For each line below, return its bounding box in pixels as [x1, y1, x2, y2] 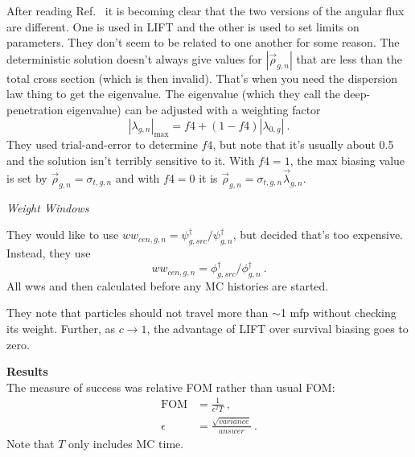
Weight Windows [6, 199, 89, 216]
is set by [6, 169, 47, 186]
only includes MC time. [68, 434, 184, 451]
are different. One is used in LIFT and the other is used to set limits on [6, 18, 360, 35]
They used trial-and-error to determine [6, 136, 198, 153]
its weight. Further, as [6, 320, 115, 337]
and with [115, 169, 160, 186]
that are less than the [296, 50, 403, 67]
